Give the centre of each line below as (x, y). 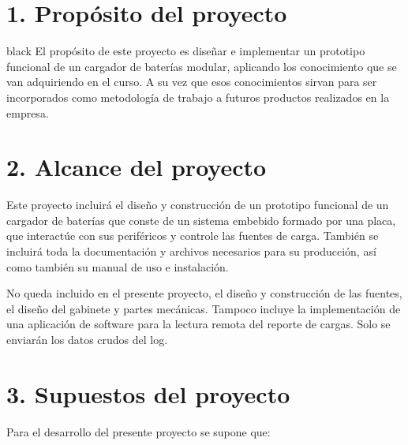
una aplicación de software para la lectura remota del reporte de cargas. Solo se (198, 324)
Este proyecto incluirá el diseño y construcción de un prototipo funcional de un (198, 205)
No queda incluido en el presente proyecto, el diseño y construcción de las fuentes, (204, 293)
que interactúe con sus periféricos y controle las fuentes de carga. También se (193, 236)
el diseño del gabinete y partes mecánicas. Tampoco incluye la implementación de (204, 308)
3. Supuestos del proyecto (148, 393)
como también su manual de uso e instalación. (118, 266)
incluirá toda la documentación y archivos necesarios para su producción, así (191, 251)
